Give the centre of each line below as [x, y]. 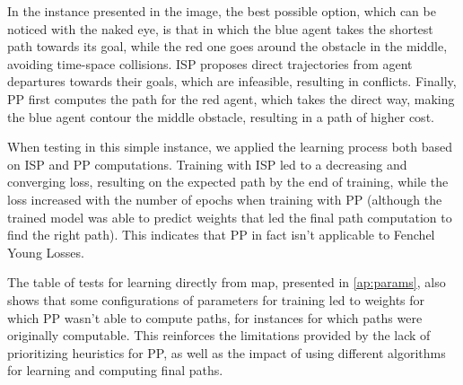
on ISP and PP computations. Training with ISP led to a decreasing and [207, 164]
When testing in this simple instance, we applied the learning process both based [230, 147]
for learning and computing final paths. [115, 370]
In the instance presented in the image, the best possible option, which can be [222, 11]
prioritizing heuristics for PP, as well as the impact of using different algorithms [227, 352]
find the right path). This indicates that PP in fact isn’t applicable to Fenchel [221, 235]
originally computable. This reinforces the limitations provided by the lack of [219, 335]
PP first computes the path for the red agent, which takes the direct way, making [231, 98]
